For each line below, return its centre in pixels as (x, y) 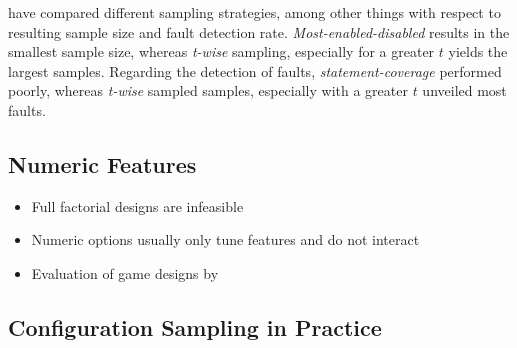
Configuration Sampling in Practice (195, 326)
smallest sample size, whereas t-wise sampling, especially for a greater (221, 51)
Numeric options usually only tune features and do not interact (225, 239)
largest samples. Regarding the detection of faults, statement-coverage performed (255, 70)
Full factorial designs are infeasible (137, 205)
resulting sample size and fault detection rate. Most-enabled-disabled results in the (259, 31)
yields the (478, 51)
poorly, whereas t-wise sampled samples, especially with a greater (208, 90)
